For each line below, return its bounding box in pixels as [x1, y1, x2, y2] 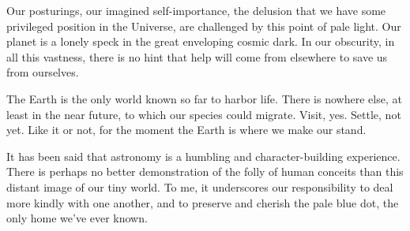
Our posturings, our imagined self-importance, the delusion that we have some [6, 2, 386, 18]
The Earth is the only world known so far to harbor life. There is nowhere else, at [6, 90, 402, 106]
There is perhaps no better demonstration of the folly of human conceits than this [6, 163, 404, 180]
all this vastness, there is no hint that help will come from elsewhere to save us [6, 48, 388, 65]
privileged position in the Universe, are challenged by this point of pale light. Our [6, 17, 401, 34]
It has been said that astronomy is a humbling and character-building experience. [6, 147, 401, 164]
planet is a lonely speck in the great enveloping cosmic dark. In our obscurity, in [6, 33, 395, 50]
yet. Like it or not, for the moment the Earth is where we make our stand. [6, 121, 367, 138]
